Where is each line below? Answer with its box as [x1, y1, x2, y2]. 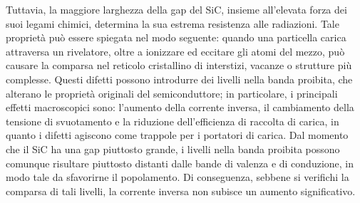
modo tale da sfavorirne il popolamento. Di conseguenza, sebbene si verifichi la [6, 170, 349, 184]
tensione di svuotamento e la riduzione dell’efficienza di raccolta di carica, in [6, 113, 339, 128]
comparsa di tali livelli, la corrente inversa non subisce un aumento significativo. [6, 183, 356, 198]
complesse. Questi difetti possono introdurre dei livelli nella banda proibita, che [6, 71, 353, 86]
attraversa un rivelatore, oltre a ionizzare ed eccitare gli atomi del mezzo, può [6, 43, 345, 58]
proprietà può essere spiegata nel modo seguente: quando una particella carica [6, 30, 346, 45]
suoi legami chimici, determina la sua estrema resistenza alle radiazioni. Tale [6, 16, 339, 31]
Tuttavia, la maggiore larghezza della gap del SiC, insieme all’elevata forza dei [6, 2, 347, 16]
